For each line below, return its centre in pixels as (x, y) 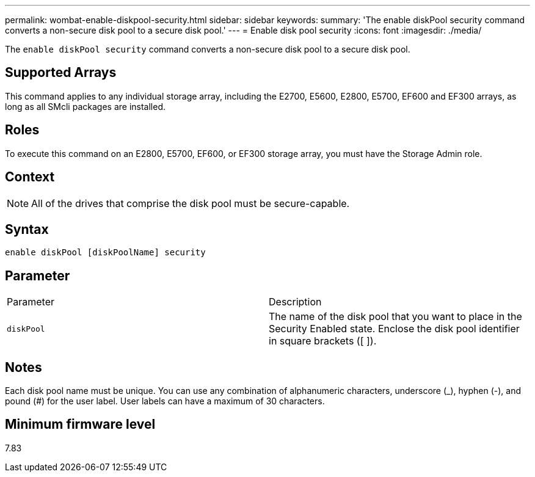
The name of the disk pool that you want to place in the (395, 317)
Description (295, 302)
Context (30, 177)
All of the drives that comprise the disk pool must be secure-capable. (191, 203)
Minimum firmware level (80, 424)
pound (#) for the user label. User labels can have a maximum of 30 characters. (165, 401)
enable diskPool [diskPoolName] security (105, 253)
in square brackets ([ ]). (323, 341)
